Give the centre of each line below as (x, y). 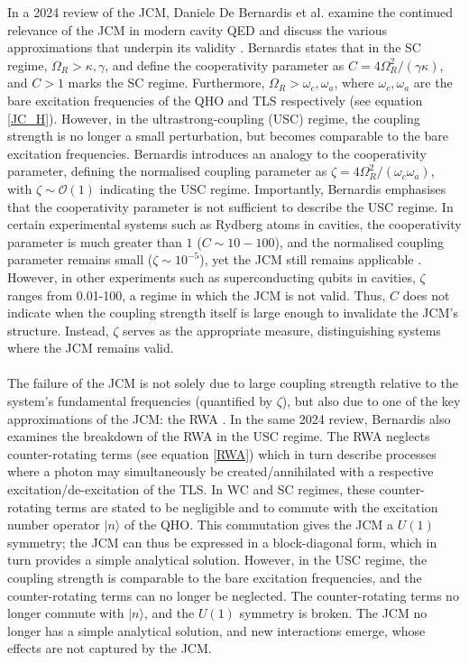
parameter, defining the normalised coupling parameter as (167, 171)
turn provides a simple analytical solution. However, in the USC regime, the (217, 560)
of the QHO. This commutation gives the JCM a (259, 525)
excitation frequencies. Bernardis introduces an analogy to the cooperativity (217, 153)
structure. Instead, (58, 330)
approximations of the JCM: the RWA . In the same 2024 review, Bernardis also (229, 418)
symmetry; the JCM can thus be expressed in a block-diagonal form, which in (222, 542)
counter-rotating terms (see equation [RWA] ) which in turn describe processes (222, 453)
